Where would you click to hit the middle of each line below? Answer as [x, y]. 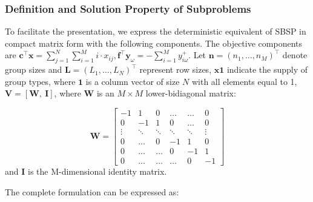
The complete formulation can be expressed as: [92, 191]
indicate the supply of [267, 69]
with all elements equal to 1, [244, 81]
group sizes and [34, 69]
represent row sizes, [176, 69]
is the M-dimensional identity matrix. [97, 171]
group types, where [40, 81]
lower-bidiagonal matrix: [191, 93]
